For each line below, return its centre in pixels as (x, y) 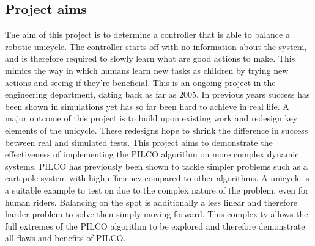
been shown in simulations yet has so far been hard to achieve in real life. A (147, 106)
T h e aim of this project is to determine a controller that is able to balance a (147, 34)
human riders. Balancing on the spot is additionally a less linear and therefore (151, 202)
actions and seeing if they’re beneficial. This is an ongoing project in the (140, 82)
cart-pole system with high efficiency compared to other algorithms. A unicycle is (157, 178)
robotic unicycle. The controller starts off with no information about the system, (156, 46)
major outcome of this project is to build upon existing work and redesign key (151, 118)
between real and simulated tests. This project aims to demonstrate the (139, 142)
